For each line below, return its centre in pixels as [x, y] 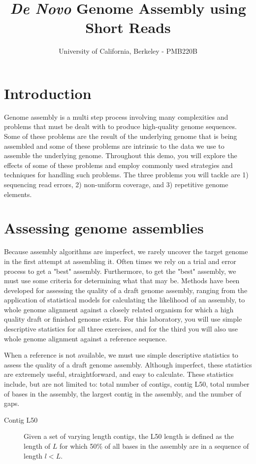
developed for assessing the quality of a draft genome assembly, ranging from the [126, 290]
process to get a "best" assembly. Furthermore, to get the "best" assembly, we [120, 271]
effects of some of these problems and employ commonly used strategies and [118, 165]
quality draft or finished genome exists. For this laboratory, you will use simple [123, 319]
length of [37, 446]
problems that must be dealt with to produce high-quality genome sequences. [120, 126]
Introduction [48, 93]
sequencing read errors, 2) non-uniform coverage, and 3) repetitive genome [116, 184]
